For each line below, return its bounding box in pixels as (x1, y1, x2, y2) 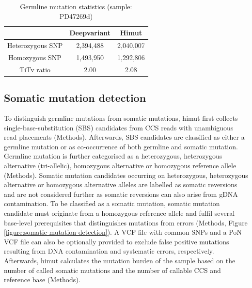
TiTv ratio (19, 64, 51, 74)
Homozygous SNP (8, 52, 62, 62)
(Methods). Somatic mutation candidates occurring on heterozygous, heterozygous (4, 170, 248, 180)
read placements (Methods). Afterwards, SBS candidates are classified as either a (4, 132, 245, 142)
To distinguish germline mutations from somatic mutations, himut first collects (4, 113, 238, 123)
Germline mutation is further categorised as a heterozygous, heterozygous (4, 151, 222, 161)
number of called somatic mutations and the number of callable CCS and (4, 265, 221, 275)
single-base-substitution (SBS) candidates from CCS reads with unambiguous (4, 122, 234, 132)
